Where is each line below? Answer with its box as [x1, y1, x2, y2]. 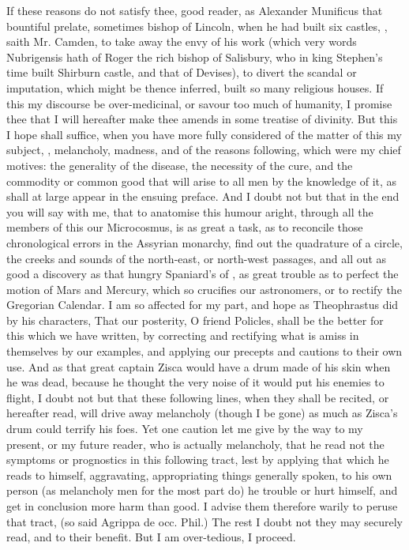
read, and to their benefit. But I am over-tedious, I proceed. [6, 529, 296, 545]
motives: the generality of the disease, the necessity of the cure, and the [6, 156, 353, 173]
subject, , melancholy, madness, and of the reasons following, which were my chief [6, 141, 401, 158]
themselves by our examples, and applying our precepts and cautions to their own [6, 343, 403, 360]
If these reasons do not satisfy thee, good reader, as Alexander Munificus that [6, 2, 383, 18]
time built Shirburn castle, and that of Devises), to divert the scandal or [6, 64, 357, 81]
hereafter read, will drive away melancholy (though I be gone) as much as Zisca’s [6, 405, 398, 421]
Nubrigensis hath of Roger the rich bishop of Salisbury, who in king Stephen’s [6, 48, 383, 65]
